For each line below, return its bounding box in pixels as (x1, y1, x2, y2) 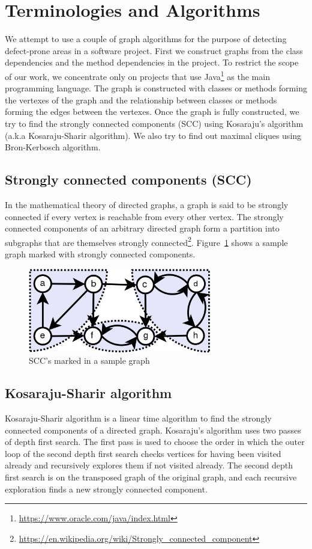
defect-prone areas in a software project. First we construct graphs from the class (5, 44, 303, 57)
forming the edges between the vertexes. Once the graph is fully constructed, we (5, 105, 299, 118)
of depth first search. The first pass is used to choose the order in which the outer (5, 435, 305, 448)
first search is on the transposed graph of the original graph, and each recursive (5, 470, 297, 483)
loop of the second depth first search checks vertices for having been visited (5, 447, 281, 459)
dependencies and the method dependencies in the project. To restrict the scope (5, 56, 299, 69)
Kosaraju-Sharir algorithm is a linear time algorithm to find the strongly (5, 412, 272, 425)
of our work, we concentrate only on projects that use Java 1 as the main (5, 68, 270, 82)
